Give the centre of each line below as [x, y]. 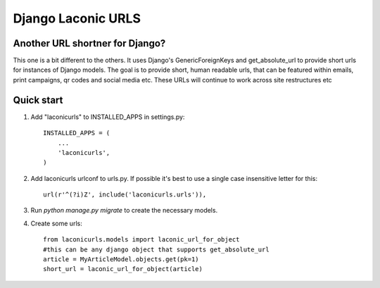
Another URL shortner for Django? [89, 43]
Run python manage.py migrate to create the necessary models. [124, 211]
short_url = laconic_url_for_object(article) [123, 269]
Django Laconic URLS [77, 18]
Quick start [38, 100]
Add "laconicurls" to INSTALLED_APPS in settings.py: [108, 117]
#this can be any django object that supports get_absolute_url [157, 249]
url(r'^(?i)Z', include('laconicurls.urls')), [125, 195]
